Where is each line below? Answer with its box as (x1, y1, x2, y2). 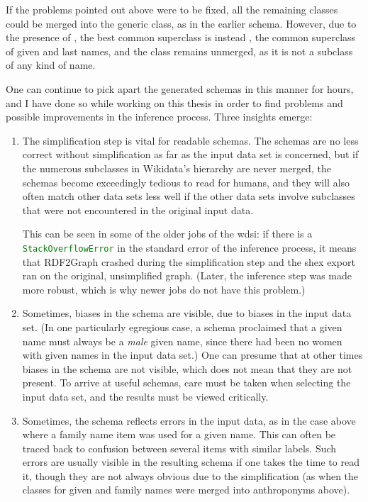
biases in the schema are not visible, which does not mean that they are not (22, 361, 352, 376)
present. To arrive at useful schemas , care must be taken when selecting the (22, 375, 351, 390)
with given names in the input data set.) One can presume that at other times (22, 347, 363, 362)
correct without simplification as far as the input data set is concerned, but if (22, 147, 359, 162)
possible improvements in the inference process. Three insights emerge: (6, 109, 313, 124)
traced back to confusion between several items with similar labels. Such (22, 440, 337, 455)
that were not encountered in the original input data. (22, 202, 254, 217)
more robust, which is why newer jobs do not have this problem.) (22, 281, 306, 296)
